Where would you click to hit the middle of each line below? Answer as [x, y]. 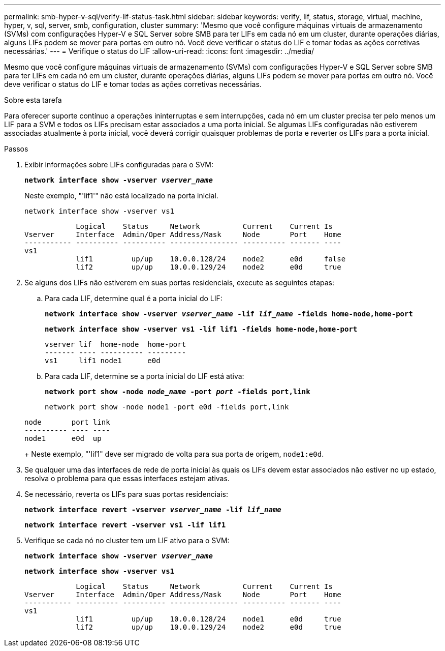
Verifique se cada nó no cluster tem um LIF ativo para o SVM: [127, 540]
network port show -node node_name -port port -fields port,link [178, 392]
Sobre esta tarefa [33, 100]
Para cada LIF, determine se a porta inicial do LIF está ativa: [145, 376]
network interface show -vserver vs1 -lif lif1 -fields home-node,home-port [201, 329]
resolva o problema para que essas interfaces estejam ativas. [127, 478]
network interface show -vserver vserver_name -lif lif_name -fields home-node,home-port [229, 314]
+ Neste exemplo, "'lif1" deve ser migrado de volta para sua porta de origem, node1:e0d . [174, 454]
